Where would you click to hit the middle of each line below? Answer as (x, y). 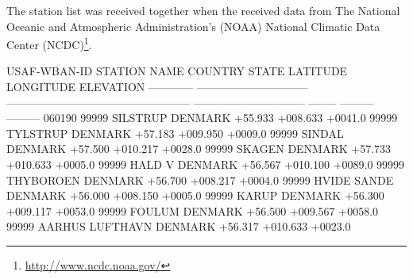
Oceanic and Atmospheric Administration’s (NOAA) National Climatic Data (193, 26)
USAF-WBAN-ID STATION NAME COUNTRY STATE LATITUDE (177, 71)
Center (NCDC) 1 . (49, 43)
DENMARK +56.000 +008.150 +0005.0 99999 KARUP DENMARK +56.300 (195, 195)
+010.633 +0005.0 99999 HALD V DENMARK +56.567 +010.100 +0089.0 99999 (206, 164)
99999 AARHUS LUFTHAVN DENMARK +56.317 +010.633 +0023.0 (179, 226)
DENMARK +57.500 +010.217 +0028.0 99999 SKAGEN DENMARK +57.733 (199, 149)
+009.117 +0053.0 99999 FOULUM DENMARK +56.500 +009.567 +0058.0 (193, 210)
